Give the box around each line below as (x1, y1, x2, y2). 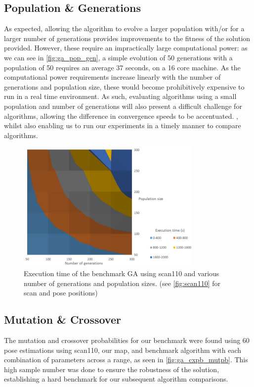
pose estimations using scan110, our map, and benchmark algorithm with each (4, 344, 242, 355)
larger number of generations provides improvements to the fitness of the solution (4, 33, 251, 43)
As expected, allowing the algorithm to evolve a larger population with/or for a (4, 23, 245, 34)
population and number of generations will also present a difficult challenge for (4, 100, 242, 111)
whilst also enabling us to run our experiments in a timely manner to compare (4, 120, 241, 131)
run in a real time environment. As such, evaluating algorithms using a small (4, 91, 237, 101)
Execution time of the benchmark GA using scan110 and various (24, 268, 219, 278)
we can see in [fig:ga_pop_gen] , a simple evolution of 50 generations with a (4, 52, 233, 62)
